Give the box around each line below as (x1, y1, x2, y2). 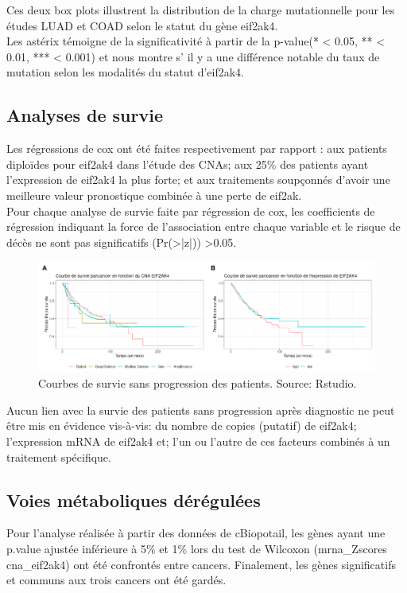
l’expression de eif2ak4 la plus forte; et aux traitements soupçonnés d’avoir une (6, 171, 390, 188)
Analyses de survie (6, 103, 163, 127)
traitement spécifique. (6, 448, 111, 465)
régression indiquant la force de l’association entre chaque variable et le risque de (6, 218, 401, 235)
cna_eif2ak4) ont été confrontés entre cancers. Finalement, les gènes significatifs (6, 556, 396, 572)
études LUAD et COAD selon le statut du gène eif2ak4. (6, 17, 278, 33)
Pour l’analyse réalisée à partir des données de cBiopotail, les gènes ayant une (6, 525, 386, 541)
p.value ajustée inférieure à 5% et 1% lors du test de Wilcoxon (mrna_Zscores (6, 540, 387, 556)
